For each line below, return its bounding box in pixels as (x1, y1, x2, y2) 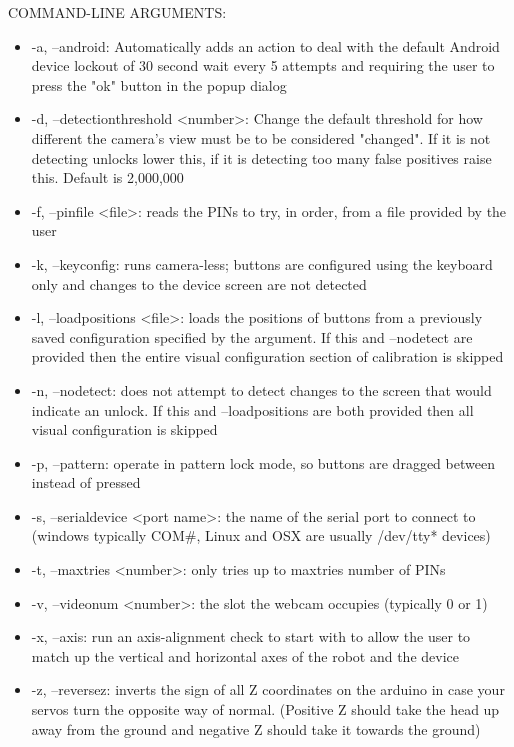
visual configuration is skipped (31, 419, 218, 440)
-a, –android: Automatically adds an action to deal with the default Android (31, 35, 500, 56)
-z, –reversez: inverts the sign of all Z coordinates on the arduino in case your (31, 679, 505, 700)
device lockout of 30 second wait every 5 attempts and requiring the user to (31, 55, 495, 76)
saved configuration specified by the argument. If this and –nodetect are (31, 326, 473, 347)
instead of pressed (31, 472, 141, 493)
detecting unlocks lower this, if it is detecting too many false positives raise (31, 147, 492, 168)
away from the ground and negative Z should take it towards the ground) (31, 718, 481, 739)
